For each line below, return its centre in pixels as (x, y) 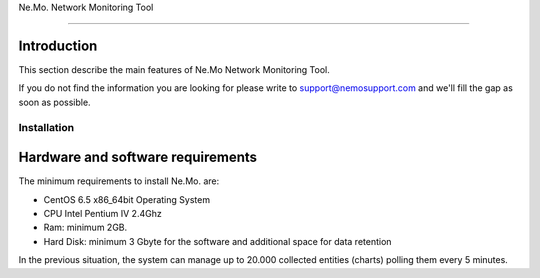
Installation (46, 128)
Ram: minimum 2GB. (85, 227)
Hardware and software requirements (138, 157)
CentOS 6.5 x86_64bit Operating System (126, 199)
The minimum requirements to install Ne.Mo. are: (119, 181)
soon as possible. (54, 102)
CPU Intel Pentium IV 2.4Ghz (102, 213)
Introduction (58, 45)
